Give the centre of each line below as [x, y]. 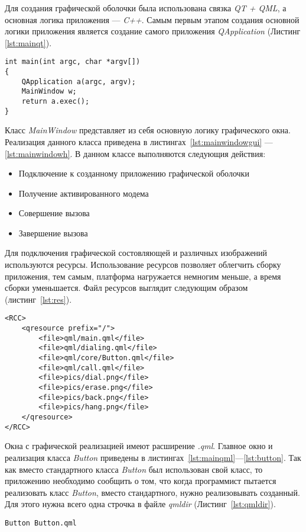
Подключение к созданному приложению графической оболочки [134, 173]
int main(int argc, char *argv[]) [73, 62]
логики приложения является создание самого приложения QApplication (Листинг [153, 31]
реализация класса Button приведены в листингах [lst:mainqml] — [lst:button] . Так [153, 457]
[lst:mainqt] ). [28, 42]
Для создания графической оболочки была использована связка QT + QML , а [146, 8]
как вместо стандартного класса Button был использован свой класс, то [134, 469]
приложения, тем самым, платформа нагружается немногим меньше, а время [143, 276]
